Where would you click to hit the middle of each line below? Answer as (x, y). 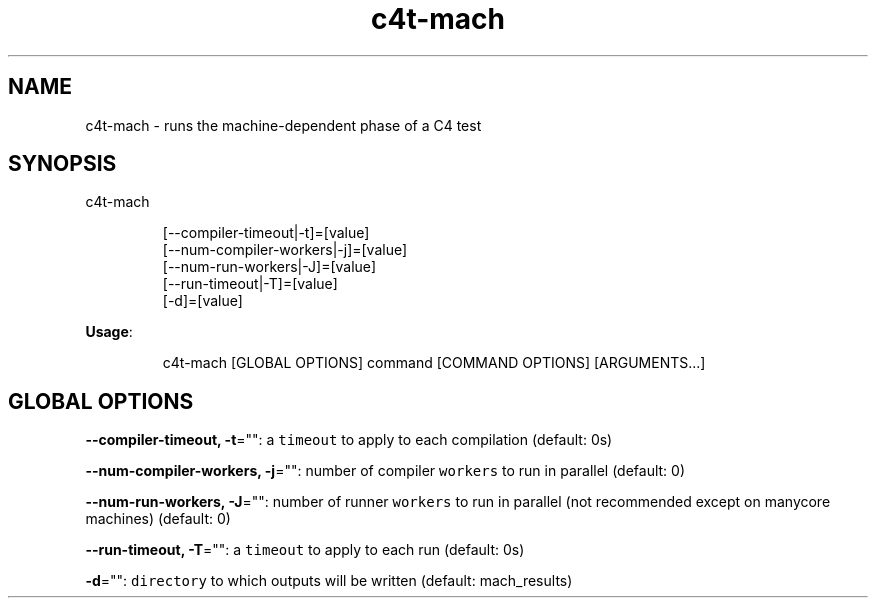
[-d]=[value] (202, 301)
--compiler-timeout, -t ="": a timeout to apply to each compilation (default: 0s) (349, 440)
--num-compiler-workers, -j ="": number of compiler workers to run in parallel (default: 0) (385, 471)
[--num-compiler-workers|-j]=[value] (285, 250)
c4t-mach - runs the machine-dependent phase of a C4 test (283, 125)
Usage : (109, 332)
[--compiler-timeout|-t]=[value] (266, 233)
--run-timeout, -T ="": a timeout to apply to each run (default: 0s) (305, 550)
